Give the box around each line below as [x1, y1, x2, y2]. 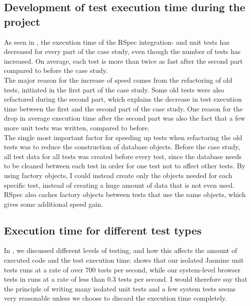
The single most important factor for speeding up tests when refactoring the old [4, 132, 242, 142]
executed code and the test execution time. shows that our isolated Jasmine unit [4, 255, 244, 265]
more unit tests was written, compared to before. [4, 122, 150, 132]
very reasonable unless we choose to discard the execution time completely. [4, 293, 227, 303]
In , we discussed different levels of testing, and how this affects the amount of [4, 245, 237, 255]
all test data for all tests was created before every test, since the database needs [4, 151, 242, 161]
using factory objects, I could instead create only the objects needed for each [4, 170, 233, 180]
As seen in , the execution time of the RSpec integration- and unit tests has [4, 36, 230, 47]
